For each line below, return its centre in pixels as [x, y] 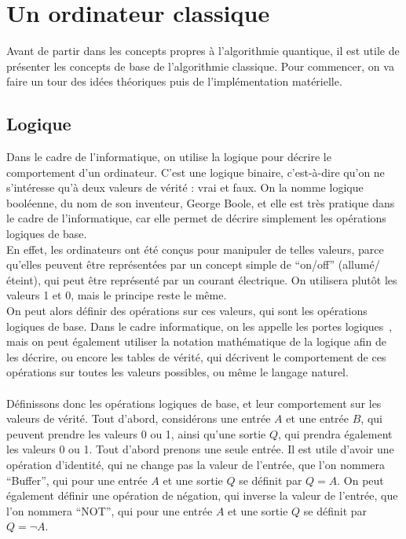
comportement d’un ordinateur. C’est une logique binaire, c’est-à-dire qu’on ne [196, 172]
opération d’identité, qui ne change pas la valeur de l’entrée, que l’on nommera [196, 464]
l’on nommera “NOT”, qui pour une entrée [110, 510]
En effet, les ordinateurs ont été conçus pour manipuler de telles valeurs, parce [195, 249]
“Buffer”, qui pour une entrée [77, 480]
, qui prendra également [335, 433]
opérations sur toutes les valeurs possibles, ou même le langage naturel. [177, 372]
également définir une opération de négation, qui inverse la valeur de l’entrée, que [202, 495]
